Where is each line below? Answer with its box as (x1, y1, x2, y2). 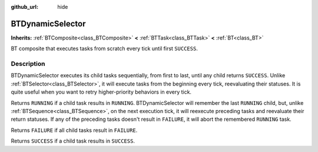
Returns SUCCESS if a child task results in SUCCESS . (11, 137, 135, 144)
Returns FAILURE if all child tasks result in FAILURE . (11, 127, 138, 134)
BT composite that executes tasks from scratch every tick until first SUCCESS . (11, 45, 198, 52)
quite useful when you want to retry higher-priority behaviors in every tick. (11, 88, 191, 95)
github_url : (11, 4, 38, 10)
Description (11, 60, 45, 68)
